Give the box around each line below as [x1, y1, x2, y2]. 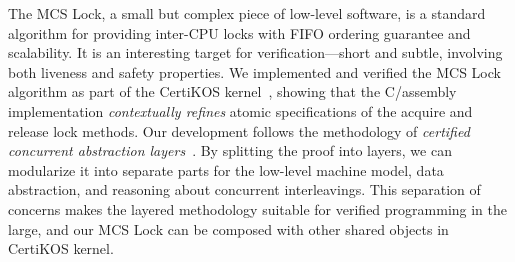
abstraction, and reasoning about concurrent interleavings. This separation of [8, 179, 481, 200]
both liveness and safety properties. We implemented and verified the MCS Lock [8, 61, 501, 82]
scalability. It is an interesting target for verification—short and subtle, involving [8, 42, 503, 63]
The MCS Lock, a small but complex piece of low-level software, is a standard [8, 3, 486, 23]
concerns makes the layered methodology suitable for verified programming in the [8, 198, 508, 219]
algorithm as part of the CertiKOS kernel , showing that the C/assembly [8, 81, 457, 102]
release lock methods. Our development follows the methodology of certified [8, 120, 470, 141]
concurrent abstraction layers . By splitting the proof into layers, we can [8, 140, 452, 161]
